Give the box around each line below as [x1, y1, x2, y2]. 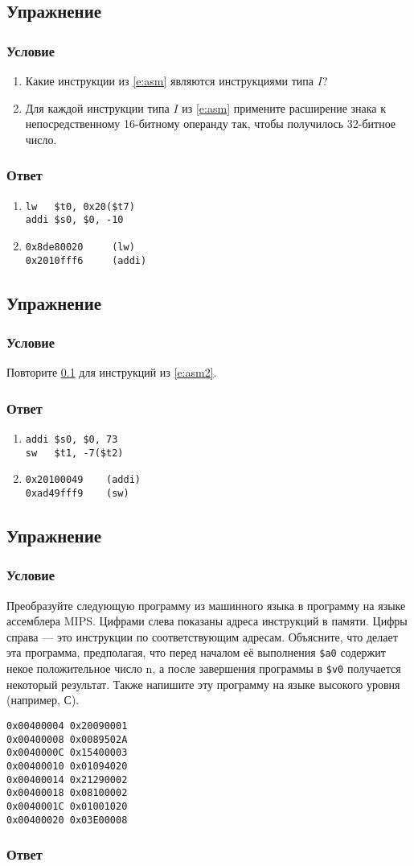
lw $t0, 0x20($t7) [25, 200, 135, 212]
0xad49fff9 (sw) [25, 488, 129, 499]
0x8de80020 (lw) [25, 241, 135, 253]
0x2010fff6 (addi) [25, 254, 147, 266]
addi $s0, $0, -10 [25, 214, 124, 226]
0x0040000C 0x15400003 [6, 747, 128, 759]
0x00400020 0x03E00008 [6, 814, 128, 826]
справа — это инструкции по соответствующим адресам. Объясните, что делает [6, 628, 398, 645]
